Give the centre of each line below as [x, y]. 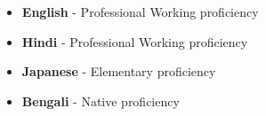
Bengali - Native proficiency [101, 101]
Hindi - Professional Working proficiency [135, 41]
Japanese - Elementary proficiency [119, 71]
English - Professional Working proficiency [140, 12]
